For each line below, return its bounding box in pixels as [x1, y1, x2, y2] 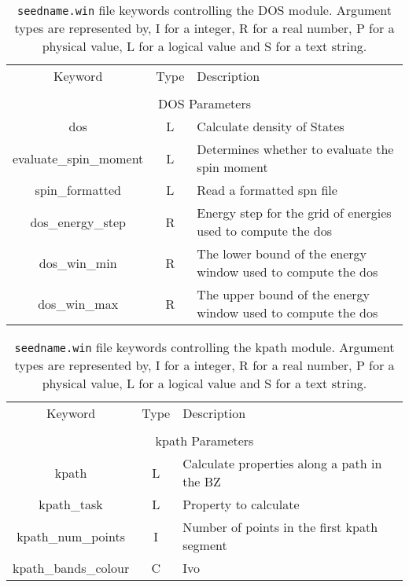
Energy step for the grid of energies [197, 204, 392, 222]
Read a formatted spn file [197, 181, 337, 199]
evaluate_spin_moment [13, 149, 144, 167]
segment [182, 536, 227, 554]
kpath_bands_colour [13, 559, 130, 577]
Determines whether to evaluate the [197, 140, 394, 158]
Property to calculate [182, 495, 300, 513]
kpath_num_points [17, 526, 126, 545]
